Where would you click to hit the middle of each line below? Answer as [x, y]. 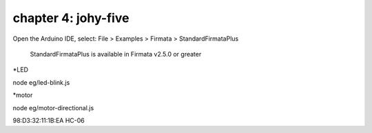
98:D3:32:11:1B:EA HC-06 [49, 120]
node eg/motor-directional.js [53, 108]
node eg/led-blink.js [41, 82]
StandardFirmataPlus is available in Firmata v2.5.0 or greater [116, 54]
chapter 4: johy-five [71, 18]
